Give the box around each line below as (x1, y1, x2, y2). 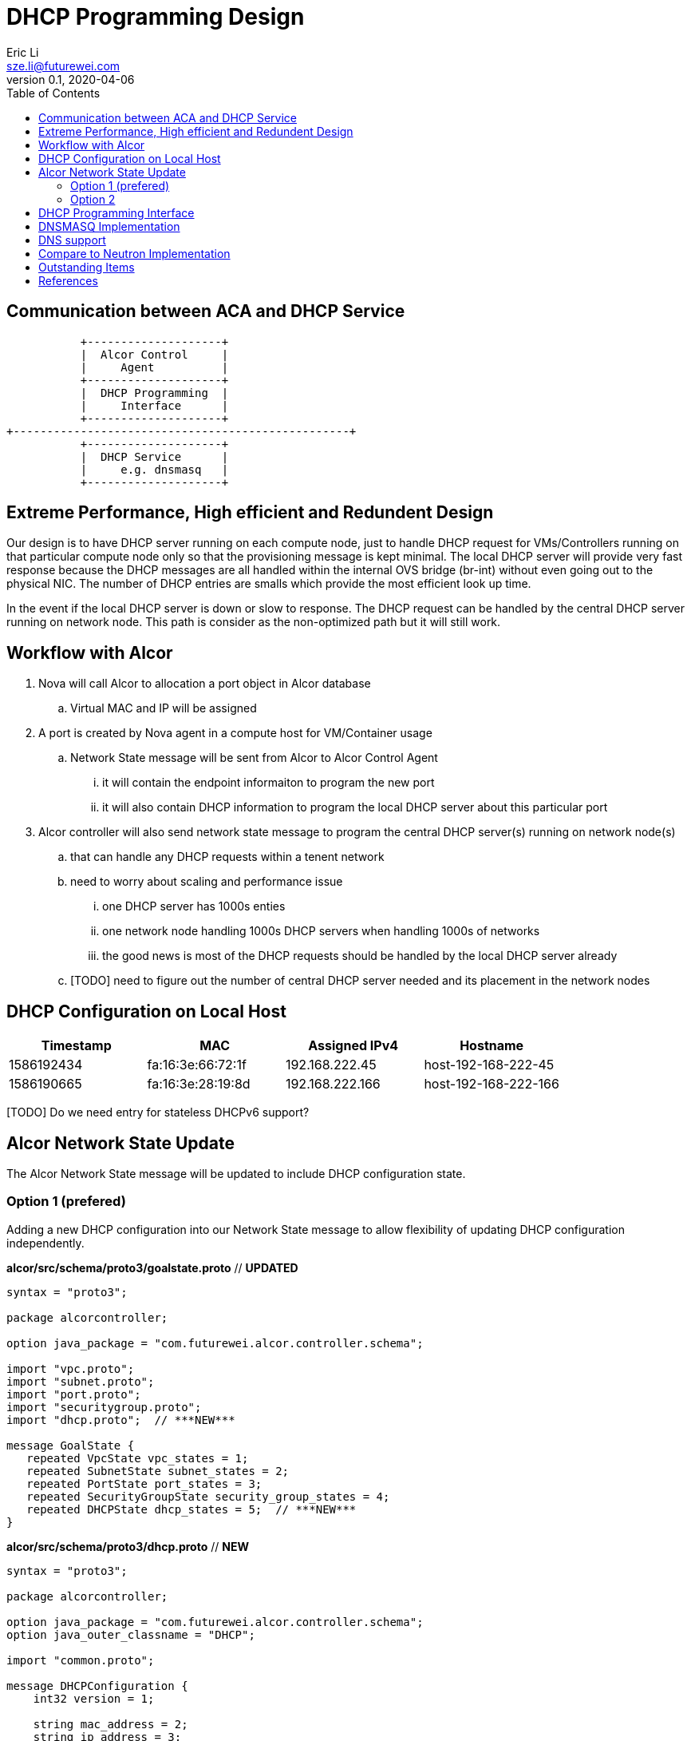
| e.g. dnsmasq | (80, 462, 229, 476)
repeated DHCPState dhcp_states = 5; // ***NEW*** (26, 1502, 357, 1516)
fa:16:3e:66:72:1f (147, 1057, 247, 1073)
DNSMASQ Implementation (38, 219, 180, 233)
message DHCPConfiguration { (6, 1679, 188, 1692)
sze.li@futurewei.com (6, 58, 120, 73)
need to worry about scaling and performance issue (70, 874, 343, 889)
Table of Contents (6, 85, 101, 100)
